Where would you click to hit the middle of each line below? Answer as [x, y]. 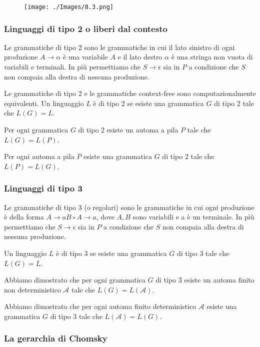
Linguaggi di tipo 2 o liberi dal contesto [86, 28]
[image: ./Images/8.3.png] [69, 7]
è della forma [24, 217]
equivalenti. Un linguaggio [44, 103]
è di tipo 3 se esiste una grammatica [111, 253]
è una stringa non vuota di [212, 57]
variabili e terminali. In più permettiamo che [72, 67]
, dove [105, 217]
